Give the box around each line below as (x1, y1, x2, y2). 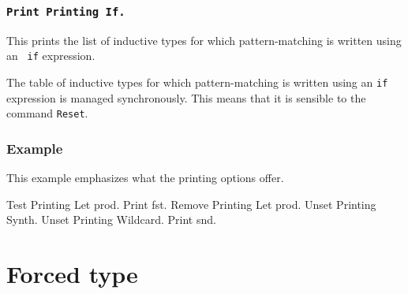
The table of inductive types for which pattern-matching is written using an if (6, 74, 388, 91)
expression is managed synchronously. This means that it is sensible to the (6, 89, 366, 106)
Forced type (6, 258, 138, 290)
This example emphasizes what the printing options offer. (6, 169, 284, 186)
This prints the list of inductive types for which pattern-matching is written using (6, 32, 402, 48)
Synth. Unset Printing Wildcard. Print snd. (6, 211, 216, 228)
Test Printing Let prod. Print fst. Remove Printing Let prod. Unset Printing (6, 195, 376, 212)
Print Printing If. (6, 5, 125, 18)
